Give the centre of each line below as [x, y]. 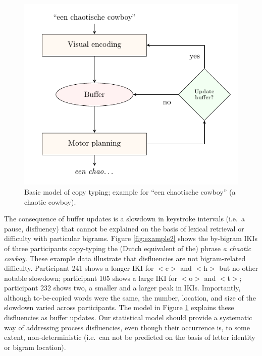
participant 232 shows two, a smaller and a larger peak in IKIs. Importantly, [122, 288]
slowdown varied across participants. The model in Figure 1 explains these [119, 307]
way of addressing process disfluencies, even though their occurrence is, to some [127, 327]
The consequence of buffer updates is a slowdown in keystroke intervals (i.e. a [124, 219]
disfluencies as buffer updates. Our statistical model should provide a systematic [128, 317]
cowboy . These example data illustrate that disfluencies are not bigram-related [125, 258]
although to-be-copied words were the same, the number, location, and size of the [130, 297]
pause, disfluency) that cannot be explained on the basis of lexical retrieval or [124, 228]
